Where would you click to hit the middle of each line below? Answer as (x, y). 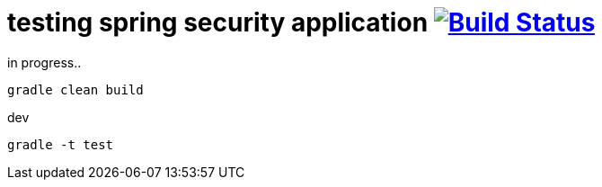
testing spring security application (218, 22)
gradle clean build (75, 89)
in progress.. (44, 62)
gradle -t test (61, 144)
